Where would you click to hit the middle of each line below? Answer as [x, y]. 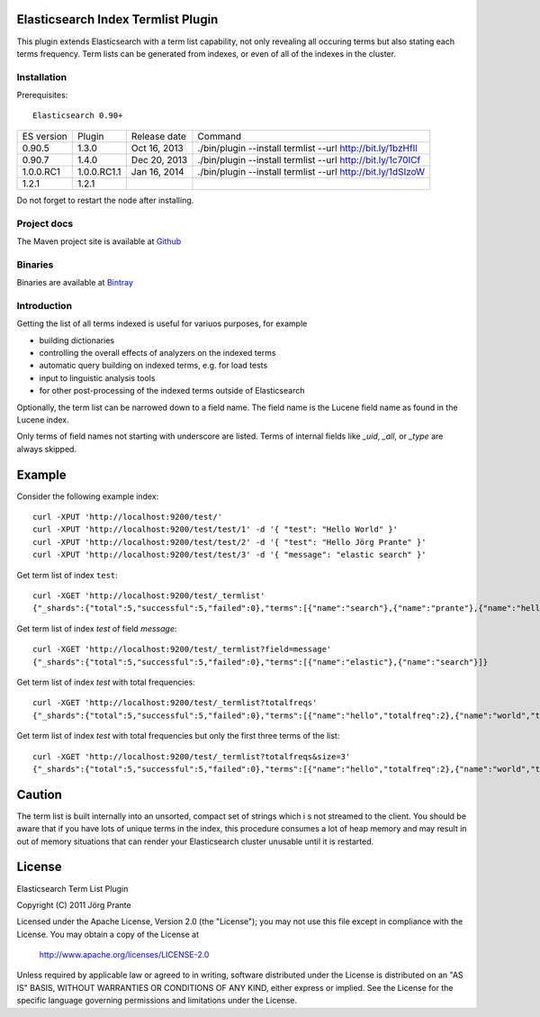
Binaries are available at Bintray [75, 283]
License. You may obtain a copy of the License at [108, 934]
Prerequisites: [42, 95]
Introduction [44, 305]
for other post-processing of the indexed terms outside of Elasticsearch [172, 391]
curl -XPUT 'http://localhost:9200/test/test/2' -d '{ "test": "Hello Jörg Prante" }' [229, 542]
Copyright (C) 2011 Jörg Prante [74, 904]
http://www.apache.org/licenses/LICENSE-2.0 [124, 955]
